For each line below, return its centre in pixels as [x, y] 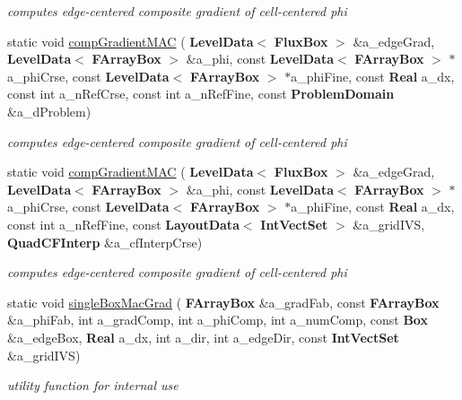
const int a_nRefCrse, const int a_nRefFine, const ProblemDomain [201, 94]
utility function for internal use [93, 385]
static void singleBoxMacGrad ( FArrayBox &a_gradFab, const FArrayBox [223, 302]
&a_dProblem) [49, 111]
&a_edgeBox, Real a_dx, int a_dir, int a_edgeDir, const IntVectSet [203, 337]
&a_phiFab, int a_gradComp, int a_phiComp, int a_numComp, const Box [218, 320]
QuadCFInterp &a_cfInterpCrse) [105, 242]
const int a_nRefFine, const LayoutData [123, 224]
